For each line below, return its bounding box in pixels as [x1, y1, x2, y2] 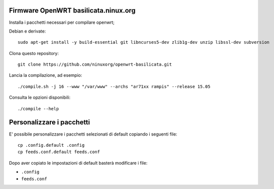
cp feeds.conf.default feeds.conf [18, 149, 100, 155]
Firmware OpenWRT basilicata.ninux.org [9, 6, 136, 15]
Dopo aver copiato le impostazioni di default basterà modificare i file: [9, 160, 148, 166]
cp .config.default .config [18, 142, 85, 148]
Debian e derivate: [9, 28, 46, 34]
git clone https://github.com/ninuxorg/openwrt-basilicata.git [18, 62, 172, 68]
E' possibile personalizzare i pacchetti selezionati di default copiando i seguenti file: [9, 131, 177, 137]
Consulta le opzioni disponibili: [9, 95, 71, 101]
